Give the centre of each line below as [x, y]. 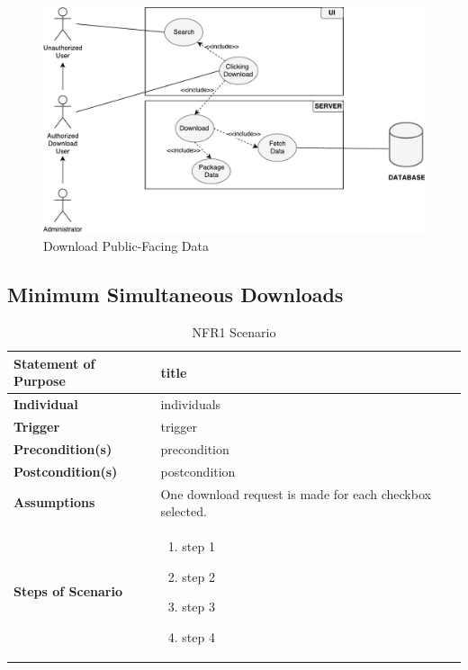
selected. [184, 511]
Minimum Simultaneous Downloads [175, 295]
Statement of [54, 363]
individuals [191, 404]
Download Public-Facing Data [126, 246]
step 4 [198, 636]
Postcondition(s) [66, 471]
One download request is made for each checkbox [296, 493]
